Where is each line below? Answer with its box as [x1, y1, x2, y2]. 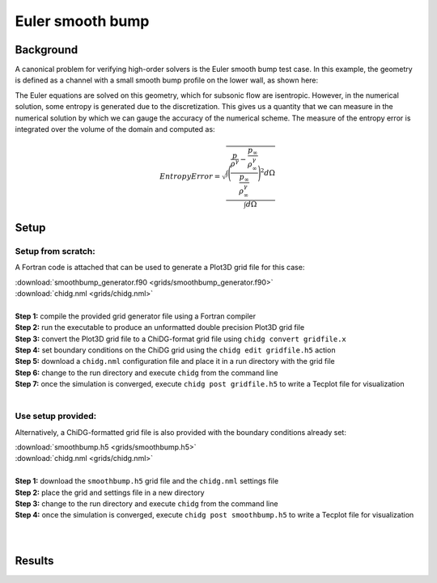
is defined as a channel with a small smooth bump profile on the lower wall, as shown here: [15, 75, 319, 85]
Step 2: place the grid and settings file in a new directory [15, 488, 206, 497]
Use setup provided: [15, 411, 97, 422]
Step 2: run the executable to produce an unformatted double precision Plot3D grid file [15, 323, 305, 332]
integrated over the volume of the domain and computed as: [15, 125, 215, 134]
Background [15, 43, 78, 57]
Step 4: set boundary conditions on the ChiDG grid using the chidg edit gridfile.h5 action [15, 344, 336, 355]
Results [15, 554, 54, 568]
